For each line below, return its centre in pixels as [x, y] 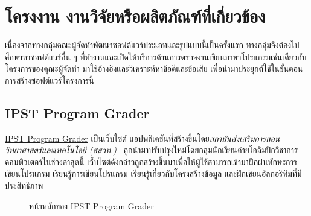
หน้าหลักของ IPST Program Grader [91, 205]
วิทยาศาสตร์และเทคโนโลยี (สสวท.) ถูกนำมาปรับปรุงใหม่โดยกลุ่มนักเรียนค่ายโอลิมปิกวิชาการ [152, 150]
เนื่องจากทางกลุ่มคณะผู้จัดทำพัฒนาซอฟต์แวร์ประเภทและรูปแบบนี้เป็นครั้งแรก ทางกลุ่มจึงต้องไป [152, 45]
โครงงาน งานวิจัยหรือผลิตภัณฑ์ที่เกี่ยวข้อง [135, 16]
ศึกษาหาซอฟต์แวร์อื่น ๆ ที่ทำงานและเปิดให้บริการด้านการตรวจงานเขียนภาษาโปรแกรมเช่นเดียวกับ [156, 56]
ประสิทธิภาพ [24, 186]
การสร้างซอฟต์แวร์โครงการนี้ [50, 80]
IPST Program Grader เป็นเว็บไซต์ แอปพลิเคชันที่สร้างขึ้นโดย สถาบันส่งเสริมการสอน [143, 138]
